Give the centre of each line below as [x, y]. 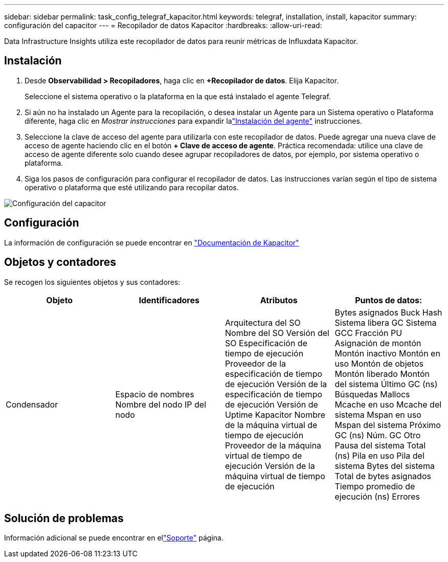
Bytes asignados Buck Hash [388, 312]
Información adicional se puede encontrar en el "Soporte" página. [114, 538]
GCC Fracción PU [368, 333]
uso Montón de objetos [379, 363]
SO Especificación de [266, 343]
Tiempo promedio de [375, 486]
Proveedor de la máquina [273, 445]
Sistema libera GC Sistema [386, 322]
